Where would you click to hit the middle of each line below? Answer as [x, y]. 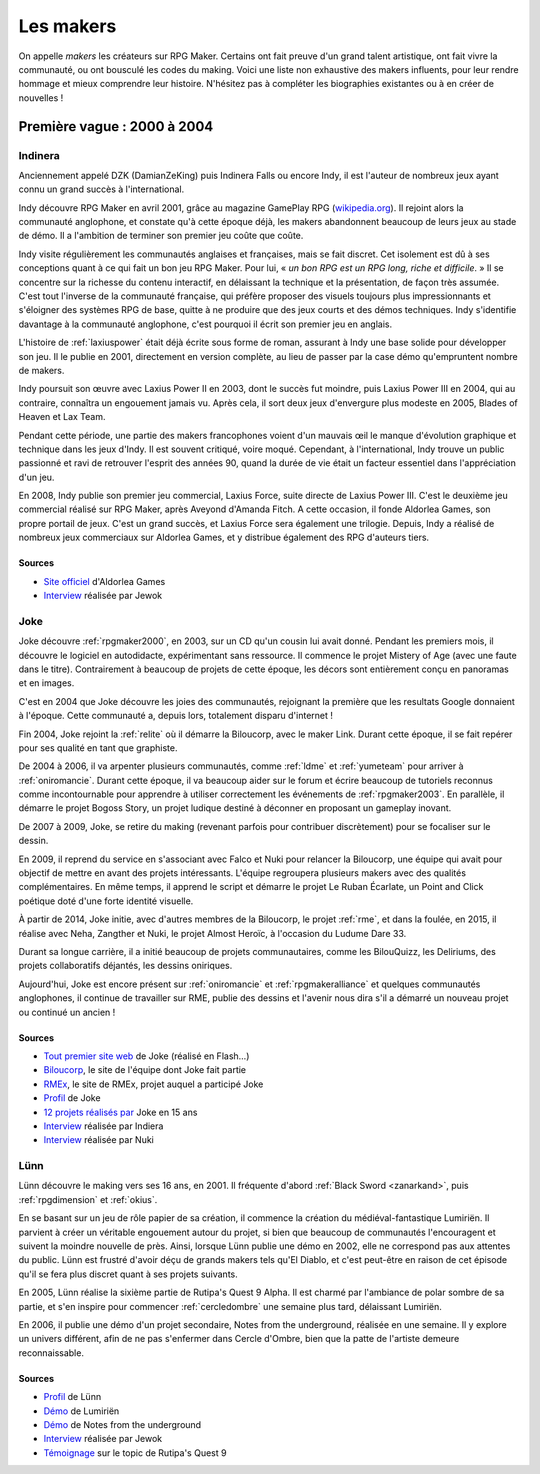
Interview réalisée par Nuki [99, 1140]
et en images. [46, 683]
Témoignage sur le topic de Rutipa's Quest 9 [135, 1452]
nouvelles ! [41, 97]
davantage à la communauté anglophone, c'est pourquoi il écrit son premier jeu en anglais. [205, 324]
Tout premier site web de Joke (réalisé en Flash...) [146, 1056]
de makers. [41, 370]
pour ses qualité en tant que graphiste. [98, 747]
